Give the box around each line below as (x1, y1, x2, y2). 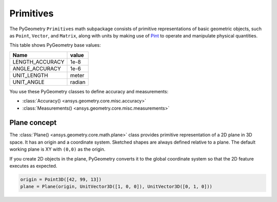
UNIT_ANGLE (12, 78, 45, 86)
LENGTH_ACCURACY (12, 58, 65, 65)
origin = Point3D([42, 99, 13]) (20, 176, 102, 182)
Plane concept (9, 118, 57, 127)
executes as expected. (9, 163, 57, 169)
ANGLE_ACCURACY (12, 65, 61, 72)
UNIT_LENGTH (12, 72, 48, 79)
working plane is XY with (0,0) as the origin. (9, 146, 106, 152)
